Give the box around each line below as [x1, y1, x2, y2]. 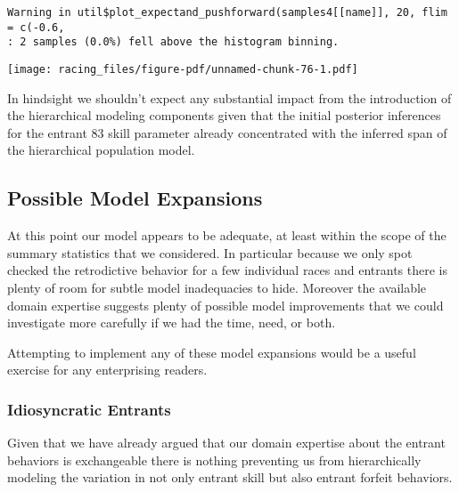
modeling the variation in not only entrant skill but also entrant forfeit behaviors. [7, 468, 453, 487]
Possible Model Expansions [7, 184, 263, 212]
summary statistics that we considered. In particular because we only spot [7, 243, 413, 262]
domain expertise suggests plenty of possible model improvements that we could [7, 295, 444, 314]
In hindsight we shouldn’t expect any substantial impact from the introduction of [7, 88, 452, 107]
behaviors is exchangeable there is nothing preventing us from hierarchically [7, 450, 422, 469]
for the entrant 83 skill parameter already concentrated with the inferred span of [7, 123, 447, 141]
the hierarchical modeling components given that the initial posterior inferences [7, 106, 441, 125]
